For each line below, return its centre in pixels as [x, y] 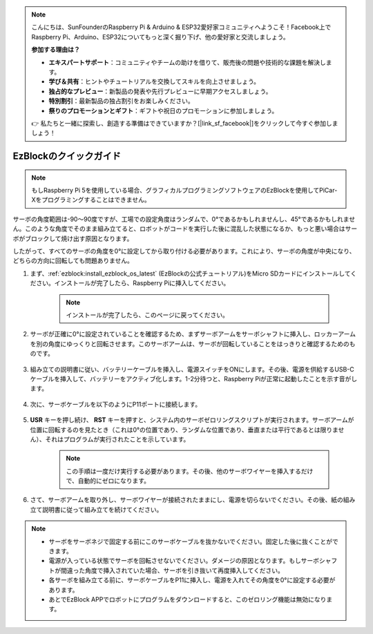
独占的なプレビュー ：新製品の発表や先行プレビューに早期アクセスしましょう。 [160, 91]
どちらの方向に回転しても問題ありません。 [73, 261]
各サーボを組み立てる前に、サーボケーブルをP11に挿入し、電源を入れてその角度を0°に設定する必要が [192, 580]
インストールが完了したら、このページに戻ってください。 [147, 315]
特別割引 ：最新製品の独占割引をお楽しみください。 [121, 101]
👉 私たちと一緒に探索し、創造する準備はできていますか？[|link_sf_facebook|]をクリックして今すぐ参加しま [185, 123]
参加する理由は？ [56, 50]
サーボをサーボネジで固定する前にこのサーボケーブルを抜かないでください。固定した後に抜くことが [191, 541]
